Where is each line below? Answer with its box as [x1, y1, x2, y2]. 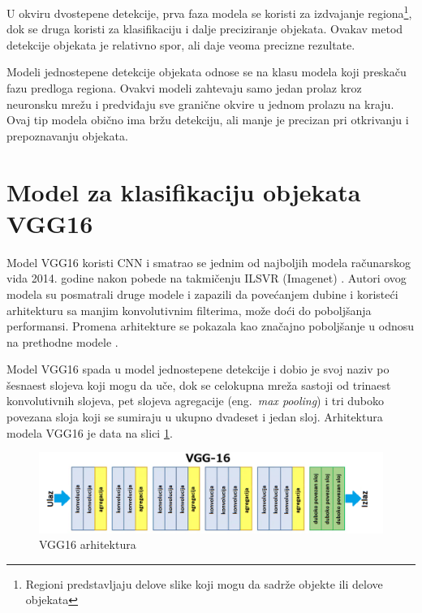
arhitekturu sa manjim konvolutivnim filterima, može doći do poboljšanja [6, 301, 372, 318]
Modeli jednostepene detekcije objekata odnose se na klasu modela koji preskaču [6, 63, 407, 80]
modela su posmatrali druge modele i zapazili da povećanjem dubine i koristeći [6, 285, 398, 302]
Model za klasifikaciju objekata [6, 175, 361, 208]
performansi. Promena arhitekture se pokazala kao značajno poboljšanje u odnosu [6, 317, 415, 335]
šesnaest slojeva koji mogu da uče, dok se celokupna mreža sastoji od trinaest [6, 376, 391, 393]
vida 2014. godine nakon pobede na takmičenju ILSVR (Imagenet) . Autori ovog [6, 270, 407, 287]
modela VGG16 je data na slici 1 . [6, 424, 173, 441]
